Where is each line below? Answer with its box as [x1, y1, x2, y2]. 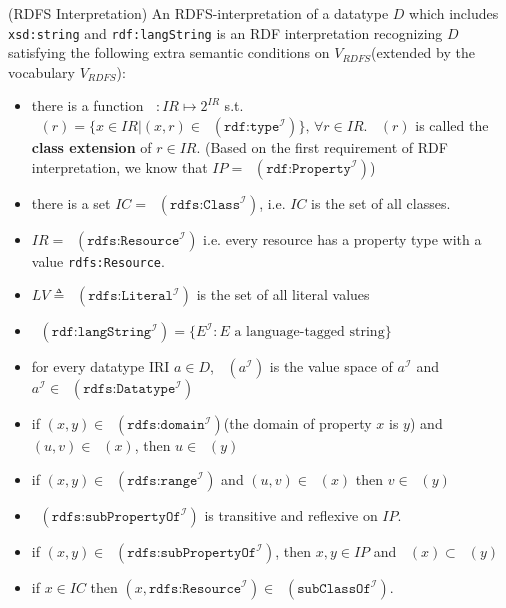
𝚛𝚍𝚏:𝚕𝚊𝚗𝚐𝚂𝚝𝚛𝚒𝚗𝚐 [51, 325, 152, 340]
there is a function [31, 95, 144, 116]
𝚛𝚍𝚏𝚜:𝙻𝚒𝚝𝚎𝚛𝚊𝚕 [88, 289, 173, 304]
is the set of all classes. [311, 192, 451, 213]
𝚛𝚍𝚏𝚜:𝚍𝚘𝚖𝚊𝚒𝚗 [127, 418, 205, 433]
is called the [415, 115, 489, 136]
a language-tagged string [234, 325, 385, 340]
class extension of [31, 137, 152, 158]
